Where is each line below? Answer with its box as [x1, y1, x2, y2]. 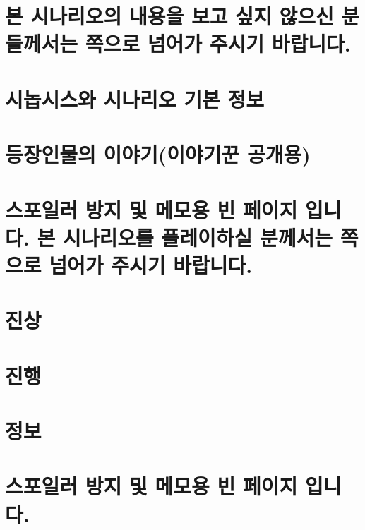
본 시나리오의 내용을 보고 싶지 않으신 [5, 1, 334, 30]
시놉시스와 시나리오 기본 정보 [5, 84, 265, 113]
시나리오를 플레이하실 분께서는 [62, 222, 333, 251]
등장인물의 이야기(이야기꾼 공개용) [5, 140, 311, 169]
